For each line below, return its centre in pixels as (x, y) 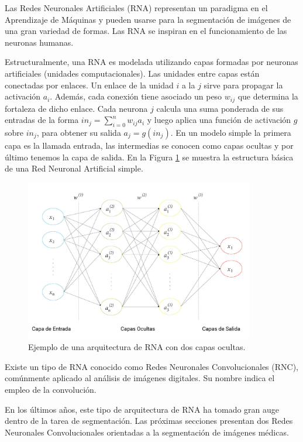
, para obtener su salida (79, 132)
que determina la (268, 96)
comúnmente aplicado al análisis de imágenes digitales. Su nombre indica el (140, 378)
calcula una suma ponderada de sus (220, 108)
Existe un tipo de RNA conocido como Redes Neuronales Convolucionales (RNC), (151, 366)
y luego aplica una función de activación (219, 120)
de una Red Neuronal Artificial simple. (74, 168)
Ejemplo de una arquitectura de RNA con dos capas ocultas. (137, 347)
